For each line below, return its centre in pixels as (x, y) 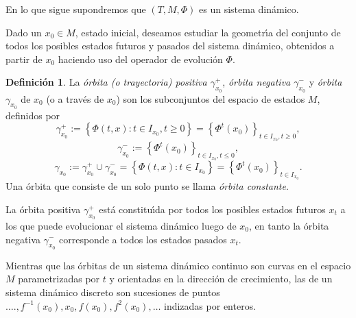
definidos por (33, 115)
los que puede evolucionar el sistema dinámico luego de (121, 225)
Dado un (24, 32)
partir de (24, 59)
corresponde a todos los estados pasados (143, 239)
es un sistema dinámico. (249, 9)
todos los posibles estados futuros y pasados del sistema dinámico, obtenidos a (170, 46)
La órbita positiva (43, 209)
